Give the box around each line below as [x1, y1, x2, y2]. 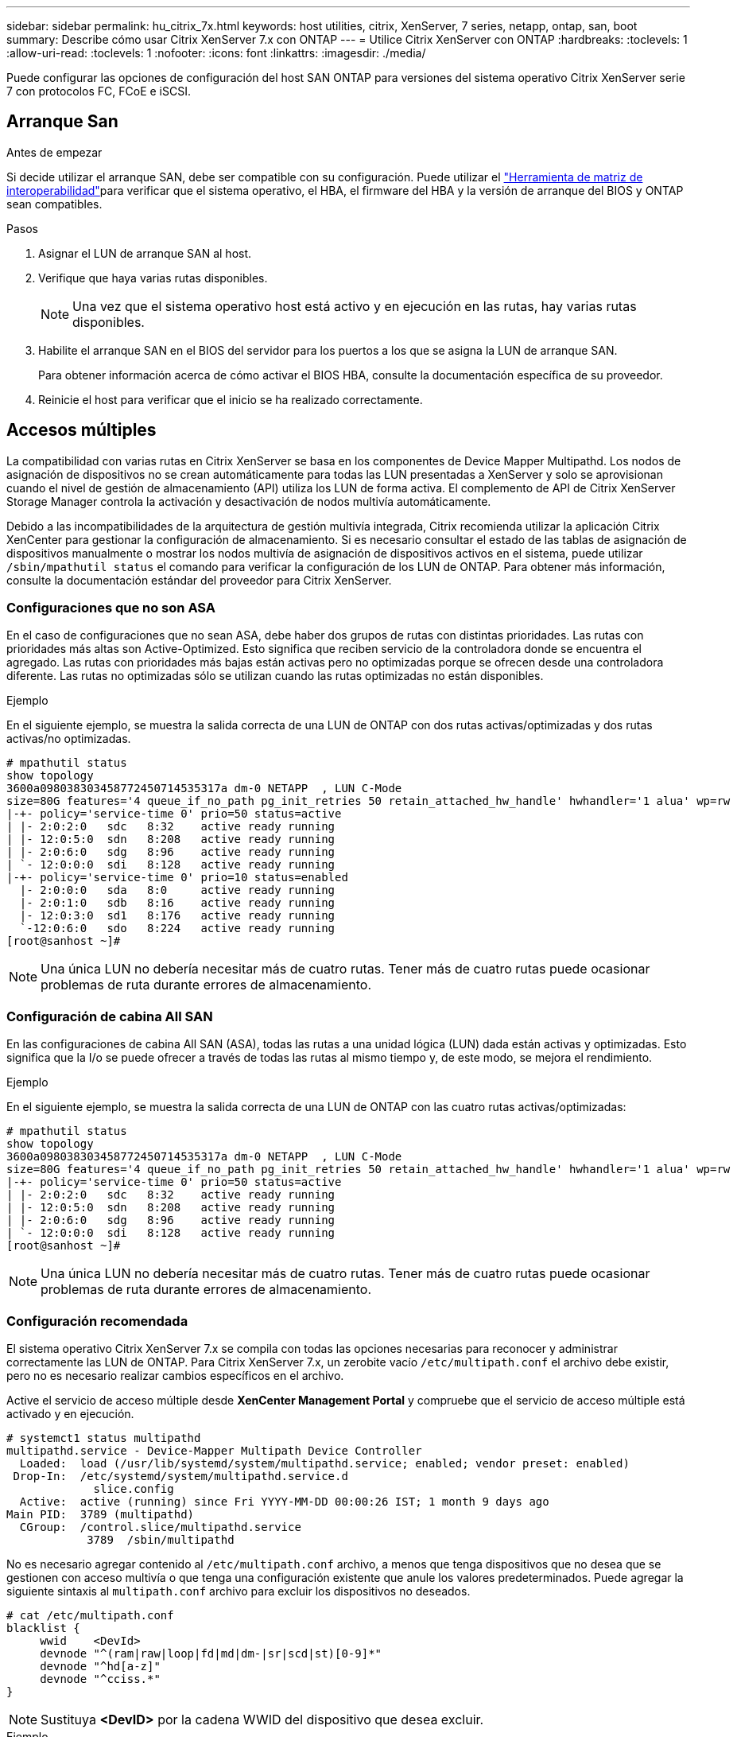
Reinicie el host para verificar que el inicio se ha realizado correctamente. [38, 392, 423, 406]
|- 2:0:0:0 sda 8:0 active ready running [19, 884, 336, 897]
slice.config [93, 1482, 174, 1495]
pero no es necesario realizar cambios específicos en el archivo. [6, 1368, 344, 1382]
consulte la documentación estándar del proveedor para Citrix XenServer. [6, 573, 392, 587]
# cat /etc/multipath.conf [6, 1608, 174, 1622]
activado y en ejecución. [6, 1406, 134, 1420]
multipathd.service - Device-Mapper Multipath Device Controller [6, 1444, 422, 1457]
